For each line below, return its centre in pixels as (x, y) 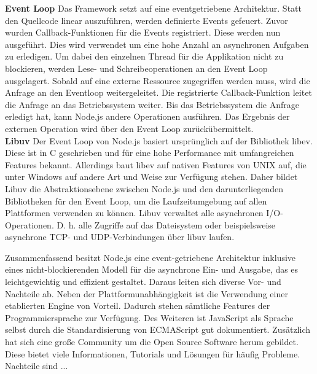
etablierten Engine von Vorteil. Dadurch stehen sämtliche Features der (138, 306)
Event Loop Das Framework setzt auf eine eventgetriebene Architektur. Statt (153, 8)
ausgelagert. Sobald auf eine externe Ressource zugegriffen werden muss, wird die (158, 80)
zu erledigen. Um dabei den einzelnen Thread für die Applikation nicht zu (144, 56)
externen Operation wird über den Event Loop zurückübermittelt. (129, 128)
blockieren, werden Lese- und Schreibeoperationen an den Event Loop (136, 68)
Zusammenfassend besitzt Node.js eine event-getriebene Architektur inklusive (151, 257)
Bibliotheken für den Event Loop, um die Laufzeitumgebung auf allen (136, 201)
